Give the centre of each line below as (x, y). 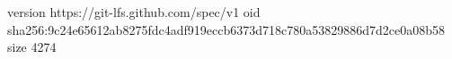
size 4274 (32, 47)
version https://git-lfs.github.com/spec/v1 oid (134, 12)
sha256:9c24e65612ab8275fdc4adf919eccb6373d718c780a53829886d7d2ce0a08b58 (226, 29)
